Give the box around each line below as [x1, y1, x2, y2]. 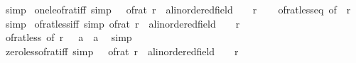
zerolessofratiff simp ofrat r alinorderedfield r [5, 43, 239, 58]
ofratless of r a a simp [5, 30, 132, 45]
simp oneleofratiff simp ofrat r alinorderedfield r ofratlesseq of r [5, 2, 351, 16]
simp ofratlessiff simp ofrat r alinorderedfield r [5, 16, 240, 30]
